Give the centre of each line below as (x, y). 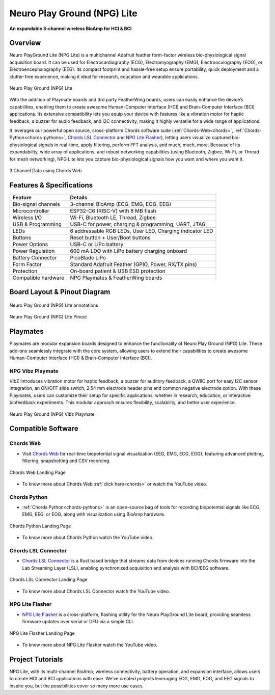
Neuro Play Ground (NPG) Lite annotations (54, 305)
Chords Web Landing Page (37, 472)
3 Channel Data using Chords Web (46, 170)
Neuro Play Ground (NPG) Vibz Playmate (52, 414)
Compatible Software (44, 429)
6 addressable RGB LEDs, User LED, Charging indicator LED (142, 231)
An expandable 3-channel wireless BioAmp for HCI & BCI (71, 29)
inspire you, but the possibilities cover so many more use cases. (77, 686)
